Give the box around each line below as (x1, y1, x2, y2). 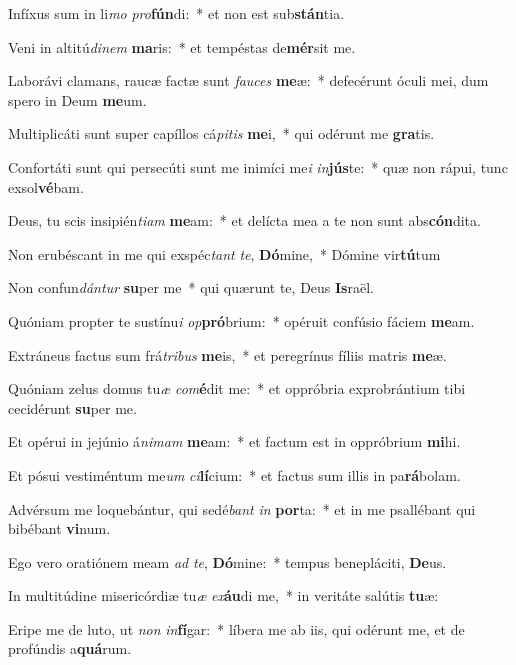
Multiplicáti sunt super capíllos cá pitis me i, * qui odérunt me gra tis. (8, 123, 435, 144)
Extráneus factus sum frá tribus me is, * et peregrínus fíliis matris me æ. (8, 344, 447, 365)
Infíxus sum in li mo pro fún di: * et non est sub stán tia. (8, 3, 345, 23)
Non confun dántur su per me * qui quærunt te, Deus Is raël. (8, 277, 374, 298)
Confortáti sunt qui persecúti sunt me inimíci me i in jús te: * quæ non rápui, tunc (8, 156, 508, 177)
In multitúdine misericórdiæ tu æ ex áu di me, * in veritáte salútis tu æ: (8, 585, 439, 606)
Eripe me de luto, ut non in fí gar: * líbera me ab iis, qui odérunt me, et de (8, 618, 465, 639)
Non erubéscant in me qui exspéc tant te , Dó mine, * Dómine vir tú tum (8, 243, 441, 264)
